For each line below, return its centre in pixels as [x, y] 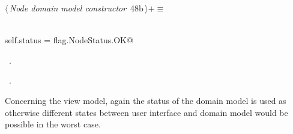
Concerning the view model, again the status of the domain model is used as [146, 100]
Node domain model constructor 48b [76, 8]
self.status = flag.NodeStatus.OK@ [69, 40]
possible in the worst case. [53, 124]
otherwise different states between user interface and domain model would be [146, 112]
